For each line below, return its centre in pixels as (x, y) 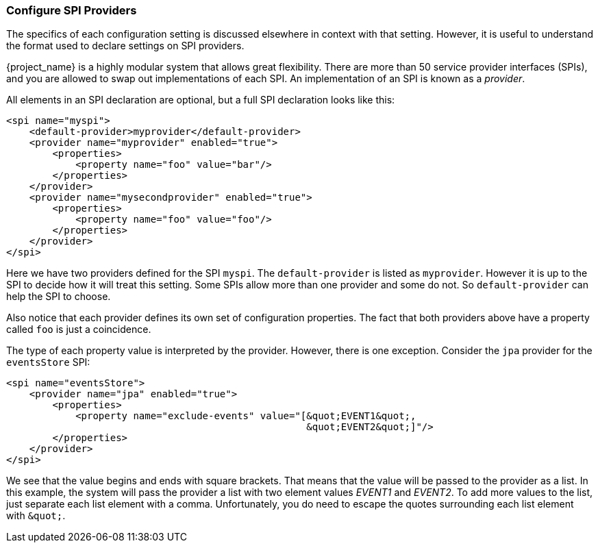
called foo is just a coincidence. (79, 329)
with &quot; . (36, 516)
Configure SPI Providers (72, 10)
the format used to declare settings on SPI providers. (125, 46)
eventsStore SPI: (48, 362)
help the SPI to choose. (59, 297)
